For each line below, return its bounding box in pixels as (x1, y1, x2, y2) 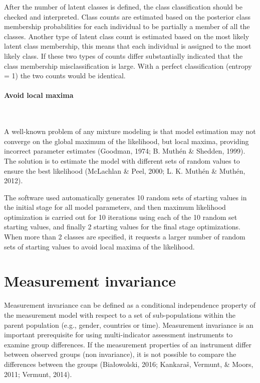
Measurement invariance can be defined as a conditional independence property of (4, 300, 255, 310)
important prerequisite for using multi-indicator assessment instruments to (4, 329, 233, 340)
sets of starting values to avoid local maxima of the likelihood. (4, 241, 195, 251)
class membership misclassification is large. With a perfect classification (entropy (4, 60, 252, 71)
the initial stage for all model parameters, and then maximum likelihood (4, 202, 226, 212)
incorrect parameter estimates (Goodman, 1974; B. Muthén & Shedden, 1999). (4, 146, 245, 156)
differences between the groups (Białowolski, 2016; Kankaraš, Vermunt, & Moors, (4, 358, 253, 369)
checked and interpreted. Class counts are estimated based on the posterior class (4, 11, 250, 22)
